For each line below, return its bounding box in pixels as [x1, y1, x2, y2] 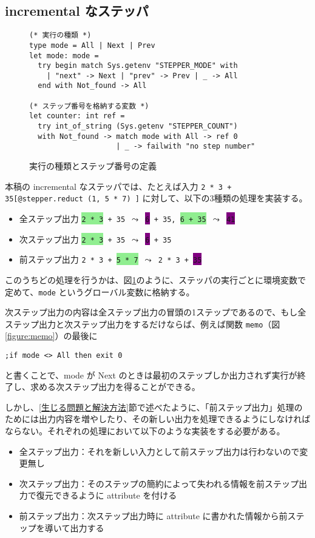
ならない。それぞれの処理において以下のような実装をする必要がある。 [5, 425, 285, 437]
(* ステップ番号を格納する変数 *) [29, 101, 149, 110]
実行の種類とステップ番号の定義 [29, 160, 157, 172]
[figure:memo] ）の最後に [5, 329, 98, 342]
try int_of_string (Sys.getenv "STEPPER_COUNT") [38, 122, 238, 131]
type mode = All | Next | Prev [29, 41, 155, 50]
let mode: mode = [29, 51, 99, 60]
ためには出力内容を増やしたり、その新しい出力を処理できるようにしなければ [5, 412, 311, 425]
